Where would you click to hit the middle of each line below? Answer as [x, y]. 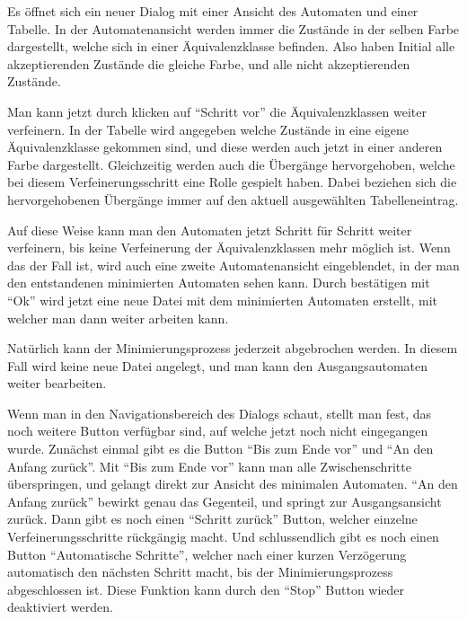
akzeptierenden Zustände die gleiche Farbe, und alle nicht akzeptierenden [209, 63]
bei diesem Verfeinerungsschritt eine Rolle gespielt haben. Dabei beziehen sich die [232, 182]
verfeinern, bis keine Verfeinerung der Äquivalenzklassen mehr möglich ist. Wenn [229, 248]
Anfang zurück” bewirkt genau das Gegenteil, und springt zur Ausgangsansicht [225, 501]
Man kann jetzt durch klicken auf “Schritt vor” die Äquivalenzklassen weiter [217, 111]
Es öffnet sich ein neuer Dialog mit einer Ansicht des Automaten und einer [213, 11]
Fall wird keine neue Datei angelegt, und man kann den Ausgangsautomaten [218, 365]
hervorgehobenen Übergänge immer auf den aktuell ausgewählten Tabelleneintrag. [233, 199]
